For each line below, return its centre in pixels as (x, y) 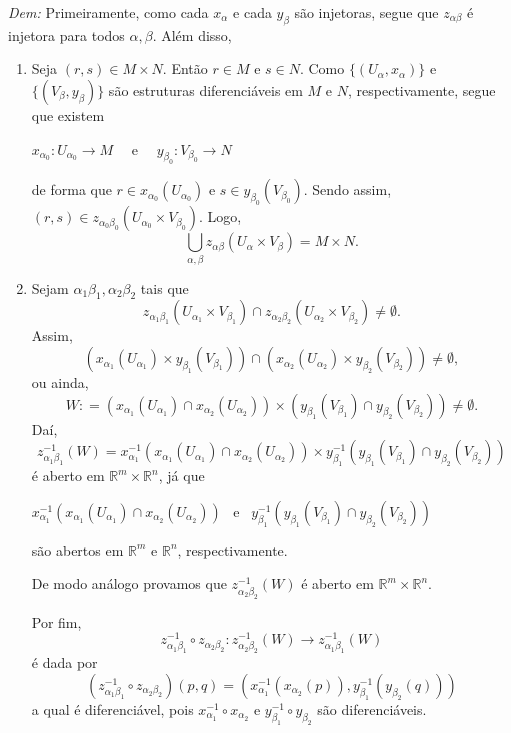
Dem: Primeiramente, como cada (108, 12)
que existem (68, 114)
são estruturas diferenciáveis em (205, 89)
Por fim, (56, 621)
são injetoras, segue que (366, 12)
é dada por (64, 662)
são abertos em (77, 549)
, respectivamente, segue (422, 89)
